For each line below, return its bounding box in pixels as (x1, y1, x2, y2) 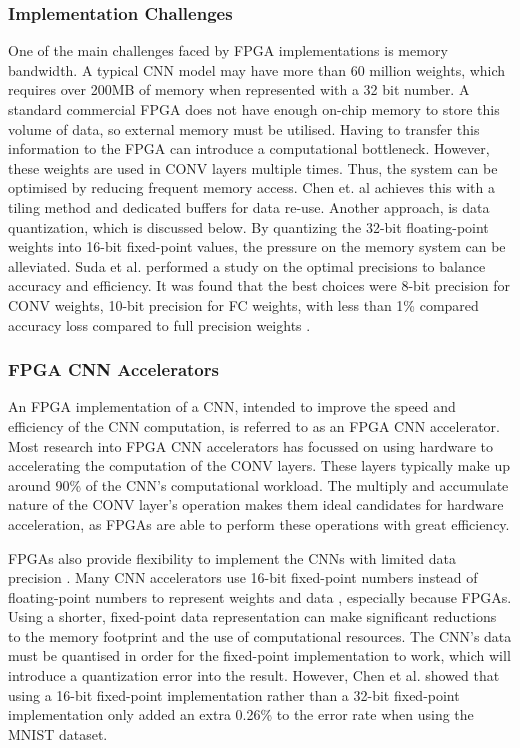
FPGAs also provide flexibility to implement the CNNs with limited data (8, 547, 456, 568)
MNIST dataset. (8, 723, 108, 744)
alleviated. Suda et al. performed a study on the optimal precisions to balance (8, 255, 486, 276)
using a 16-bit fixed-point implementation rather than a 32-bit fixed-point (8, 684, 460, 705)
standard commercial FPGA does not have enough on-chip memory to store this (8, 99, 500, 119)
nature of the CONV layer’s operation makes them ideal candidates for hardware (8, 494, 504, 515)
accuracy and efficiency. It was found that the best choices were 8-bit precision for (8, 275, 511, 296)
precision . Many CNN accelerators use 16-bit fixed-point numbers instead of (8, 567, 478, 588)
